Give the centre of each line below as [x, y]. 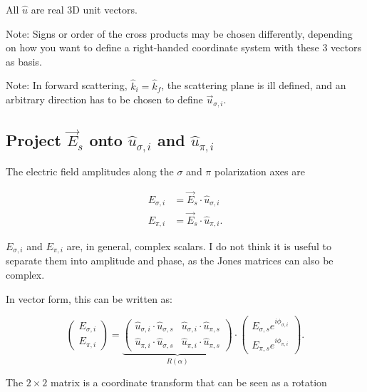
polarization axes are [259, 171]
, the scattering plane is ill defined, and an [254, 85]
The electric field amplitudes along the [90, 171]
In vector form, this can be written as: [89, 298]
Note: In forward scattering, [67, 85]
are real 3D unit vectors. [84, 9]
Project [33, 140]
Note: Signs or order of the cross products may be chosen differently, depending [179, 33]
